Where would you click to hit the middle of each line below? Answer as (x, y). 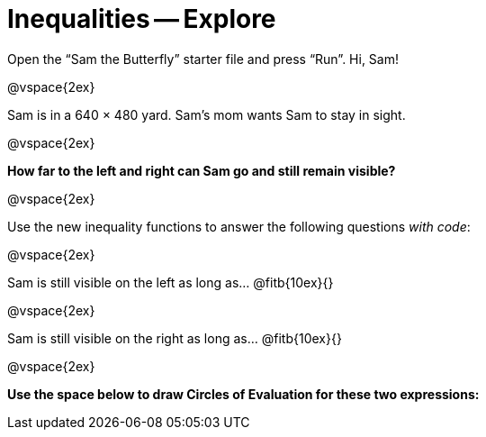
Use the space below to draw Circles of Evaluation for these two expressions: (243, 394)
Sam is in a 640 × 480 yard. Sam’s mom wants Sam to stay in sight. (207, 114)
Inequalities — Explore (142, 19)
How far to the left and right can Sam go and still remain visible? (202, 170)
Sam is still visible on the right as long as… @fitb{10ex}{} (175, 338)
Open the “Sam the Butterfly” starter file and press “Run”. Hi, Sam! (203, 59)
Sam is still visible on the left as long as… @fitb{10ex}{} (171, 282)
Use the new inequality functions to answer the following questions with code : (239, 226)
